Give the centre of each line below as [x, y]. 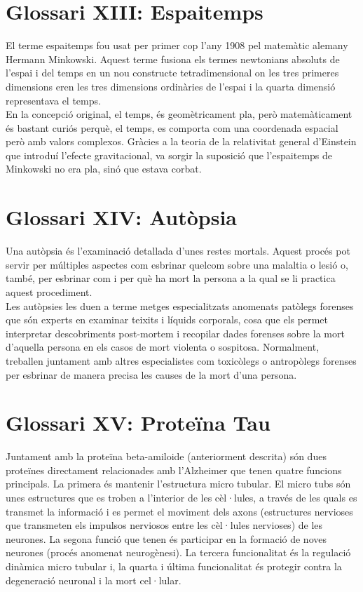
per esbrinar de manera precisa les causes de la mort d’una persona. [151, 374]
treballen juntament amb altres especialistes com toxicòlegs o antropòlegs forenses [181, 360]
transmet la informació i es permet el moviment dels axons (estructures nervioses [179, 511]
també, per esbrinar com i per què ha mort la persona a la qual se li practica [171, 278]
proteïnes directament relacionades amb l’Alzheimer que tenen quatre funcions [174, 470]
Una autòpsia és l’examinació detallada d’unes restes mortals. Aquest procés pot [178, 251]
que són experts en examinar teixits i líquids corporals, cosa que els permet [167, 319]
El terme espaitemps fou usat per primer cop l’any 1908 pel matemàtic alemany [177, 45]
